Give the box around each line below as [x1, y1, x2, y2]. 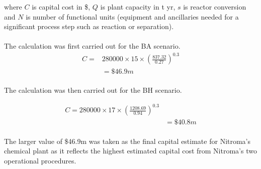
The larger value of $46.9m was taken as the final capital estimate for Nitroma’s [4, 135, 251, 146]
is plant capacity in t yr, [100, 2, 176, 12]
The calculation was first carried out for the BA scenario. [4, 41, 181, 51]
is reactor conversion [183, 2, 246, 12]
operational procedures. [4, 155, 76, 166]
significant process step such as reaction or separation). [4, 21, 174, 32]
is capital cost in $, [32, 2, 91, 12]
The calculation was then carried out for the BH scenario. [4, 85, 182, 95]
